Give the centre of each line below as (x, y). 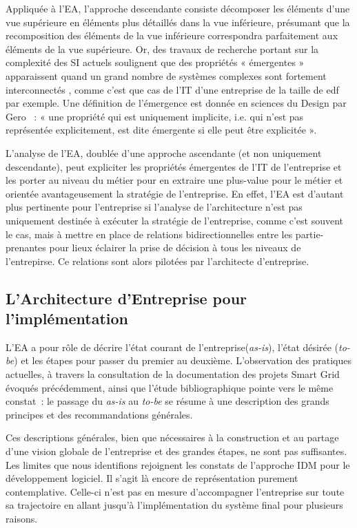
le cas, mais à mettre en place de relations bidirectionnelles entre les (149, 234)
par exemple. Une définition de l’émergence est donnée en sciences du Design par (176, 103)
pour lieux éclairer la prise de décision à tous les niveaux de (175, 247)
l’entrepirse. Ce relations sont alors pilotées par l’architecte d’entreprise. (157, 261)
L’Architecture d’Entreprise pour (126, 298)
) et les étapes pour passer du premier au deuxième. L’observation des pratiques (183, 360)
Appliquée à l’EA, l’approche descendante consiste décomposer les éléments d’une (178, 8)
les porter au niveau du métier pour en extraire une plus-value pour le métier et (174, 180)
